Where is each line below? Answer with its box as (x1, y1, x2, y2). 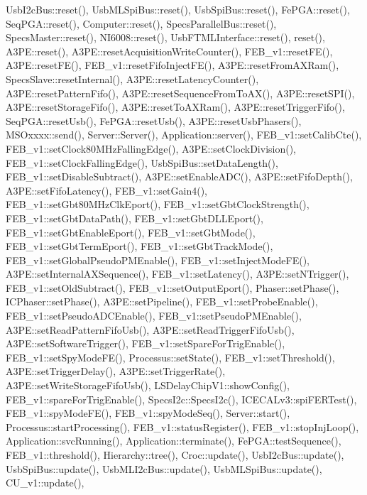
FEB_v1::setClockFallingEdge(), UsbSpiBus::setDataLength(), (6, 155, 278, 170)
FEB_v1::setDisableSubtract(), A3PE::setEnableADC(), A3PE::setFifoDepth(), (6, 169, 353, 184)
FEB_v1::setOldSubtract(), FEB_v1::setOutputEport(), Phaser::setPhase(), (6, 280, 339, 295)
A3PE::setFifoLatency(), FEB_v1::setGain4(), (6, 183, 207, 197)
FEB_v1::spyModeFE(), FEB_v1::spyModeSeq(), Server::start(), (6, 406, 290, 420)
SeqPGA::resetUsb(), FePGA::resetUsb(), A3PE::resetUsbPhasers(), (6, 113, 302, 128)
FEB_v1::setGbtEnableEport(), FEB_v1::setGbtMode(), (6, 224, 256, 239)
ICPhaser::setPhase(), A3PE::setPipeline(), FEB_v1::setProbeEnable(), (6, 294, 318, 309)
